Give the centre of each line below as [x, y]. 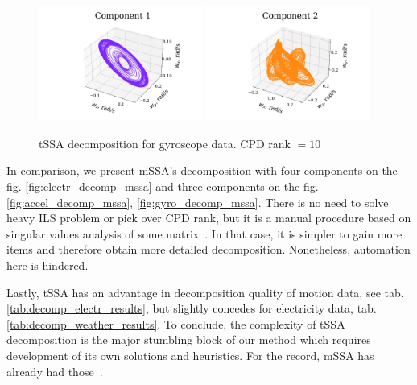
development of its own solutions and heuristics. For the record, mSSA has [190, 356]
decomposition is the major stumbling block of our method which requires [189, 339]
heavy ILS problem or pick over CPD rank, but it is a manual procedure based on [209, 218]
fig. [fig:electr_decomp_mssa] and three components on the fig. [163, 186]
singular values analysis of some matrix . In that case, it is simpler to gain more [204, 233]
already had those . [55, 371]
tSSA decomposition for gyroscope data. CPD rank [165, 143]
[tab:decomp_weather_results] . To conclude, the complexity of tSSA [176, 323]
